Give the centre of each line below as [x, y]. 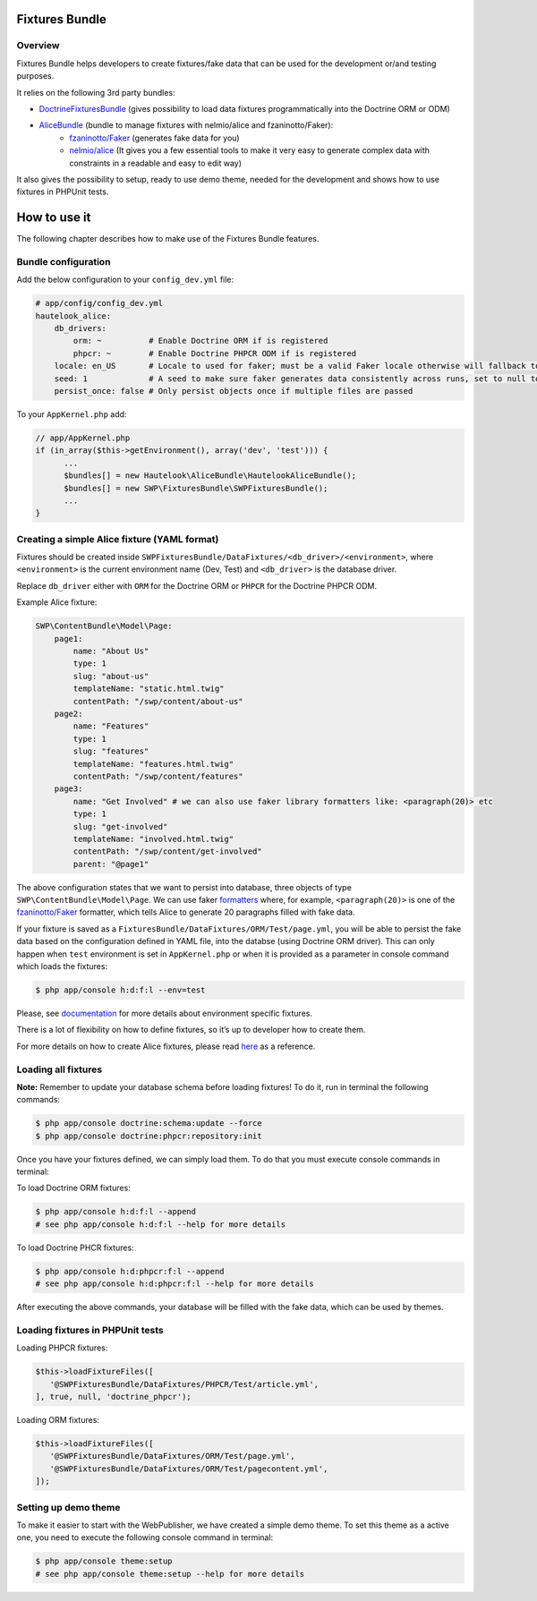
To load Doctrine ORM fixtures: [74, 1188]
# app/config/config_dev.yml [99, 303]
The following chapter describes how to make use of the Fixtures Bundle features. [168, 239]
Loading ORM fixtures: [58, 1420]
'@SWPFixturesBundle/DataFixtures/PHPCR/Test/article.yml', [184, 1384]
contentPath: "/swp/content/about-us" [158, 701]
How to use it [54, 218]
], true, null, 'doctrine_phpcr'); [113, 1397]
